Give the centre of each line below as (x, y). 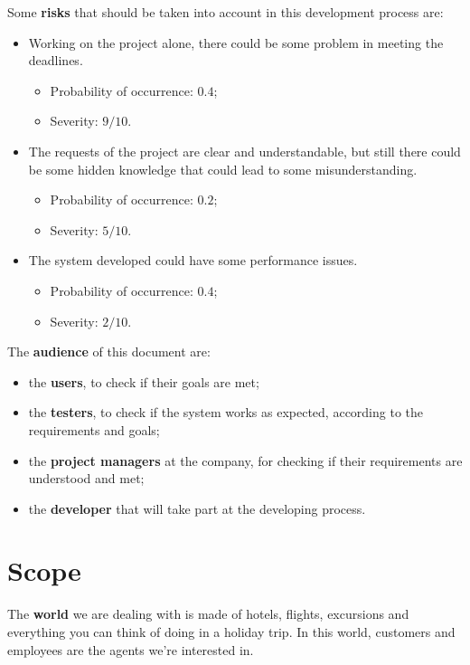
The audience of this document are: (109, 351)
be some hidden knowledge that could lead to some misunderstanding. (223, 169)
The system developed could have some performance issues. (193, 260)
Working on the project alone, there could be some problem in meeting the (236, 42)
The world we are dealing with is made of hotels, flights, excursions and (208, 614)
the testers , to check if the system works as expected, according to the (226, 412)
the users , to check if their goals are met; (144, 381)
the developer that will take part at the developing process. (197, 508)
